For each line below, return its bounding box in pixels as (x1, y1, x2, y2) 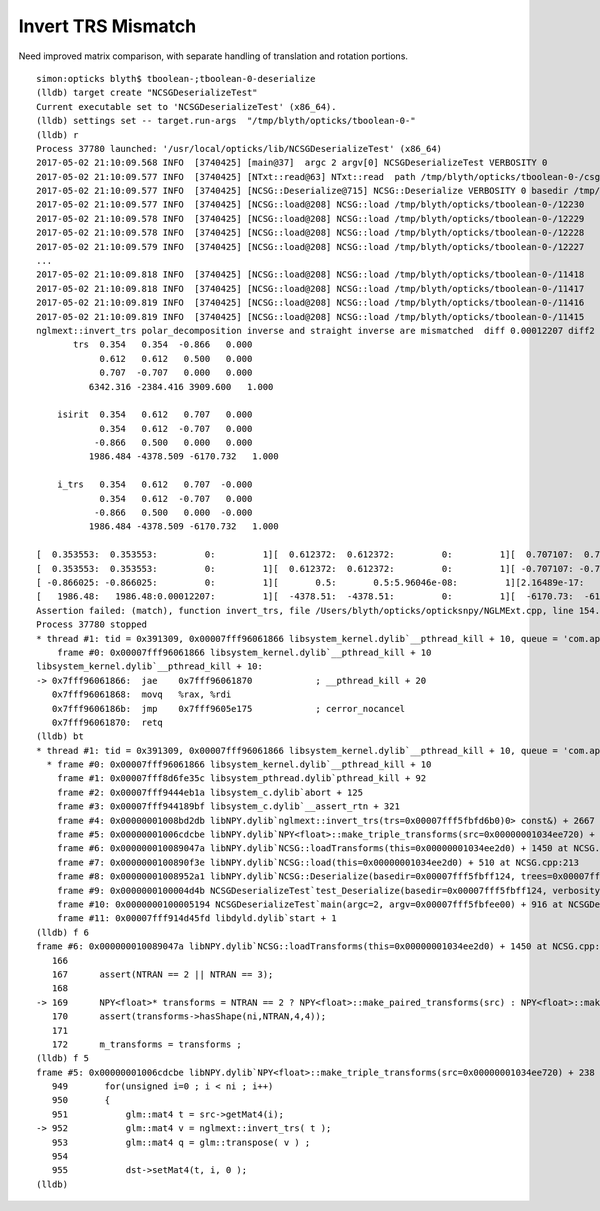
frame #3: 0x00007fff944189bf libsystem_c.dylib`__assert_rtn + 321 (56, 801, 400, 812)
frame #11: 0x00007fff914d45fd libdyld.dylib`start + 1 (56, 913, 337, 924)
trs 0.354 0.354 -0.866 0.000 (73, 339, 253, 350)
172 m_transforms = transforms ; (51, 1038, 242, 1050)
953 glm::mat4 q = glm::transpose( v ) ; (51, 1136, 311, 1148)
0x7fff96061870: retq (51, 716, 164, 728)
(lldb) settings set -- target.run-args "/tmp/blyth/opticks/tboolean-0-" (36, 115, 416, 127)
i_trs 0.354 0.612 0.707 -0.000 (56, 479, 253, 490)
